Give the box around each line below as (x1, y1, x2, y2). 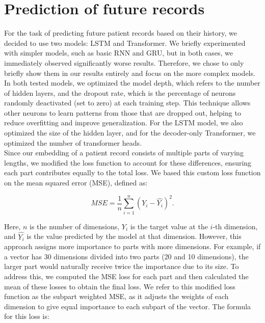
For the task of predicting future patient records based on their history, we (4, 28, 237, 38)
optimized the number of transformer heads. (4, 137, 142, 148)
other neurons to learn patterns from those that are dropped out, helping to (4, 107, 241, 118)
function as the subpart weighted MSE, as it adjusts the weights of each (4, 291, 229, 302)
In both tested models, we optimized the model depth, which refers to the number (4, 77, 260, 88)
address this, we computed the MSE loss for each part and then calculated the (4, 271, 249, 281)
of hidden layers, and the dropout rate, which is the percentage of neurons (4, 87, 236, 98)
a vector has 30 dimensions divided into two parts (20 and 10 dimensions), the (4, 251, 249, 261)
